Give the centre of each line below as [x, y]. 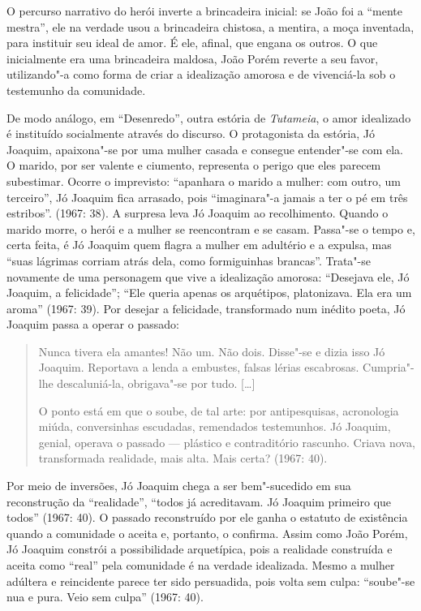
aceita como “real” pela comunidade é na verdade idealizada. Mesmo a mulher [201, 565]
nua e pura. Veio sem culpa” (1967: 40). [105, 597]
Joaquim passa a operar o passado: [93, 324]
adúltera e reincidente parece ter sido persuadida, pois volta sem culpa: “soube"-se [211, 581]
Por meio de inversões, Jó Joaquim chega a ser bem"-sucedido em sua [179, 486]
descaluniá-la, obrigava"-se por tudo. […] [156, 383]
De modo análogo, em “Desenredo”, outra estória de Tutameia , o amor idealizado [209, 117]
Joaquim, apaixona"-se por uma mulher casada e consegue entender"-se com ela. [205, 149]
